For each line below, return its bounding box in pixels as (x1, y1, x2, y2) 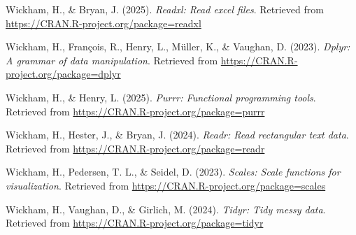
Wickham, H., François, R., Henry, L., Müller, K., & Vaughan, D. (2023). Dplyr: (6, 39, 350, 54)
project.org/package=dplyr (6, 66, 121, 81)
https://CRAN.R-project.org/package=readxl (6, 15, 201, 30)
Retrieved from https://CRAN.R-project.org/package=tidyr (6, 215, 264, 230)
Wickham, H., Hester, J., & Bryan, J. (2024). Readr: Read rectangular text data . (6, 127, 349, 142)
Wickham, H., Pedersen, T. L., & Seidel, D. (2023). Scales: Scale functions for (6, 164, 341, 179)
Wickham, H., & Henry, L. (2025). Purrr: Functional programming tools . (6, 90, 316, 104)
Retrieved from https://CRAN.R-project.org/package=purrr (6, 104, 265, 118)
